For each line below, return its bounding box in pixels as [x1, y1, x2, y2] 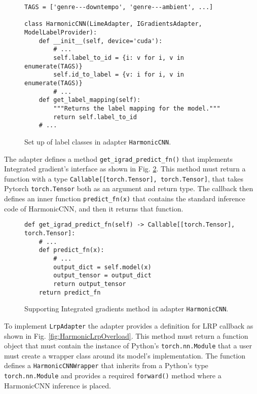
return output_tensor [53, 280, 126, 288]
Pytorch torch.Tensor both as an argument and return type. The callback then [4, 183, 253, 194]
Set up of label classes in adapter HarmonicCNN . [24, 136, 171, 147]
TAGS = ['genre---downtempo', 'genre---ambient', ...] [24, 4, 213, 11]
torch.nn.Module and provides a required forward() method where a [4, 370, 222, 381]
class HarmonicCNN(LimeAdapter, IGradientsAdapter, [24, 20, 202, 28]
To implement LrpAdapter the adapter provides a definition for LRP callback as [4, 320, 253, 331]
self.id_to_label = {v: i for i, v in [53, 71, 184, 79]
